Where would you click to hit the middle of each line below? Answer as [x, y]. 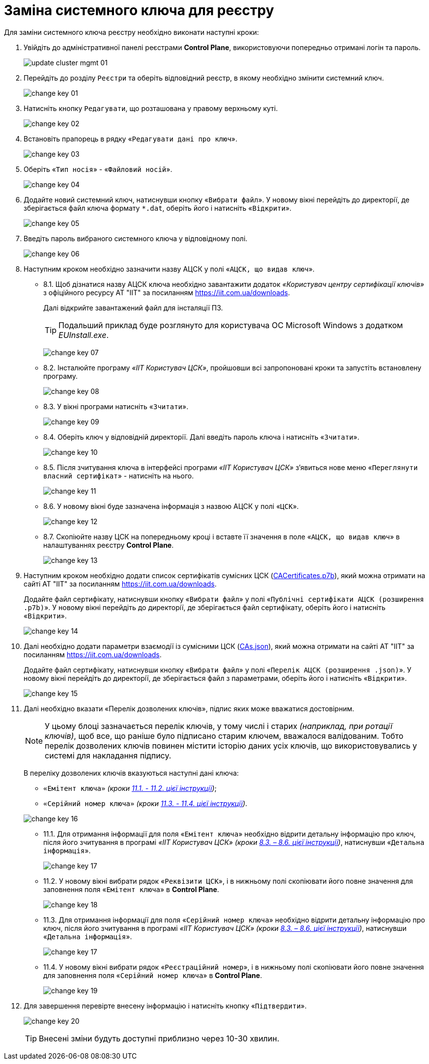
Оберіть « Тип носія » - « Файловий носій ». [98, 169]
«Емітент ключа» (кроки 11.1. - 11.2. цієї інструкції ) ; [130, 788]
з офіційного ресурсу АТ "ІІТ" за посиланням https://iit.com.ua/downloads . [167, 292]
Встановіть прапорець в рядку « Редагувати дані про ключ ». [131, 139]
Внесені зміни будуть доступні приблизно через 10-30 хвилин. [159, 1038]
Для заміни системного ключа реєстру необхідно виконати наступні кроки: [131, 32]
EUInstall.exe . [84, 335]
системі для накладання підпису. [108, 755]
